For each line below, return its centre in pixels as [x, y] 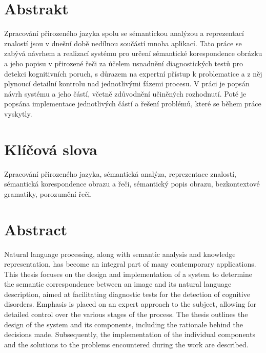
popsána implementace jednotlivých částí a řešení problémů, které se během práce [133, 104]
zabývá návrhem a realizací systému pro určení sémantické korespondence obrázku [133, 53]
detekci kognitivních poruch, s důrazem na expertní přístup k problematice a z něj [133, 73]
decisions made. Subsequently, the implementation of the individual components [130, 334]
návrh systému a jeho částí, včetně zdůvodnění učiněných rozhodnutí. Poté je [125, 93]
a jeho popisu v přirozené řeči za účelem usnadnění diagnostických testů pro [124, 63]
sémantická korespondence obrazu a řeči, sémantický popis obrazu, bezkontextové [132, 184]
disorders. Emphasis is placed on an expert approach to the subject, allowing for [130, 304]
